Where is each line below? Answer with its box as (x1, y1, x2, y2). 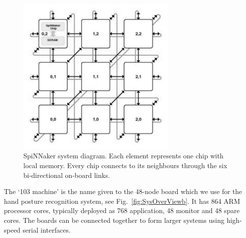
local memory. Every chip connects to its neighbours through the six (23, 160, 227, 170)
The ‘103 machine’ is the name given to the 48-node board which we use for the (4, 186, 242, 196)
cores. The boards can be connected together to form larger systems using (4, 215, 225, 225)
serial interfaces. (22, 224, 71, 235)
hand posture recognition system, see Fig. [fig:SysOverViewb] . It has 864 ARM (4, 195, 240, 206)
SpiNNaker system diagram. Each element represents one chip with (23, 151, 224, 161)
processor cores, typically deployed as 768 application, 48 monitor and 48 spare (4, 205, 240, 216)
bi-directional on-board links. (23, 170, 110, 180)
